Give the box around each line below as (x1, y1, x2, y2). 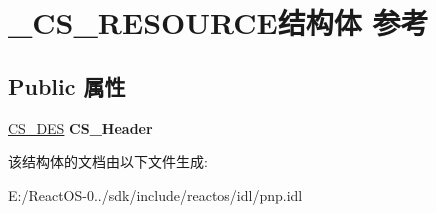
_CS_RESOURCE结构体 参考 (8, 2, 429, 43)
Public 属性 (8, 70, 126, 101)
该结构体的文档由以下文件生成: (8, 151, 208, 172)
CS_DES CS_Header (8, 117, 153, 138)
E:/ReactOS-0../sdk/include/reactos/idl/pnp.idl (8, 184, 303, 205)
